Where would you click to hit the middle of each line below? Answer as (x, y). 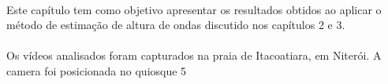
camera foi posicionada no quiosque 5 (97, 70)
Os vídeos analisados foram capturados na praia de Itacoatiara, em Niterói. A (194, 55)
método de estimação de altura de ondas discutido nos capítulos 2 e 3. (176, 25)
